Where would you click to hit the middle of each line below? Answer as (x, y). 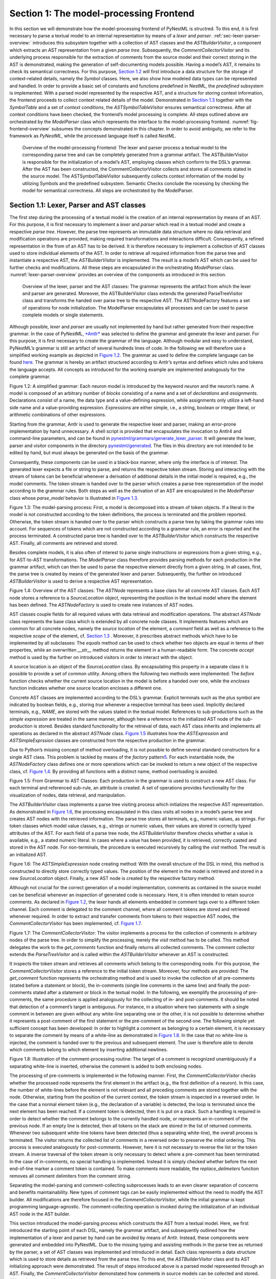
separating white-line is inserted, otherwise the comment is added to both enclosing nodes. (106, 1066)
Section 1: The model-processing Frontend (102, 13)
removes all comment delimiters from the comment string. (70, 1176)
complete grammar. (30, 377)
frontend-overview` (30, 129)
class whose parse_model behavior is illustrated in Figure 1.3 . (74, 498)
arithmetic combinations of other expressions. (58, 415)
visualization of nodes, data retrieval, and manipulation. (68, 795)
